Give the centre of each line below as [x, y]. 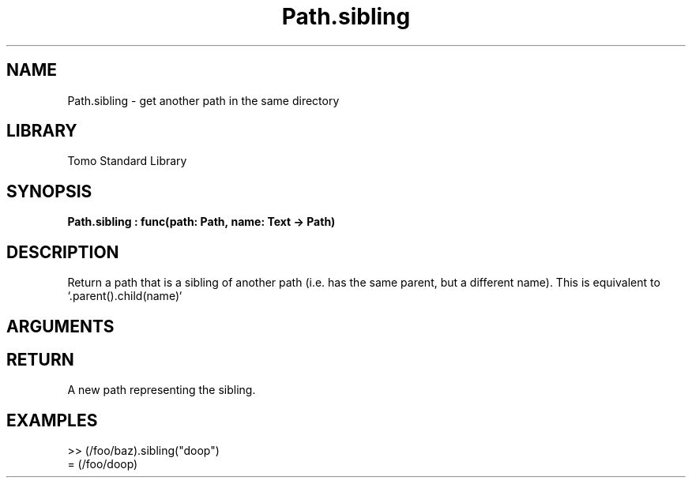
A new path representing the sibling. [162, 390]
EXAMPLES [52, 420]
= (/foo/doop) [103, 464]
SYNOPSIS [49, 191]
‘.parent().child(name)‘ [125, 296]
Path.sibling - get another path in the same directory [203, 100]
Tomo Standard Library [127, 161]
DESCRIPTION [63, 252]
